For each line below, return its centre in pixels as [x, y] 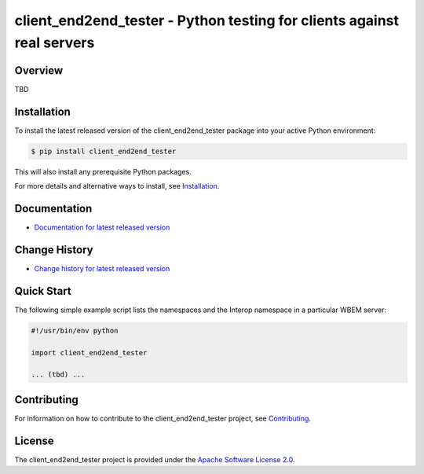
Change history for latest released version [102, 268]
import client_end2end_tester [89, 353]
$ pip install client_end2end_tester [104, 151]
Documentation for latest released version [102, 227]
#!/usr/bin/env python [75, 331]
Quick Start [43, 291]
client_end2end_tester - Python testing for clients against [207, 20]
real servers [55, 42]
